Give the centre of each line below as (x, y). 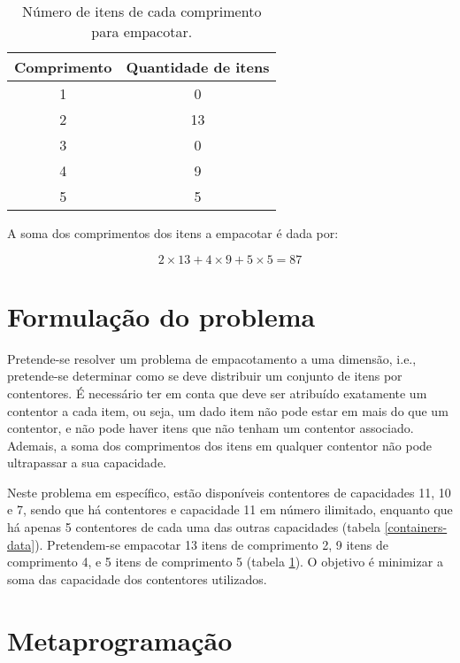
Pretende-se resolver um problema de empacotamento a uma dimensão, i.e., (212, 358)
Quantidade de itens (198, 67)
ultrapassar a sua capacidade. (87, 463)
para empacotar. (142, 31)
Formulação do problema (161, 316)
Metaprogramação (120, 640)
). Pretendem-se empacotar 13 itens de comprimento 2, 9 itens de (211, 544)
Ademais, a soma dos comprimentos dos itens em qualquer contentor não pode (220, 445)
